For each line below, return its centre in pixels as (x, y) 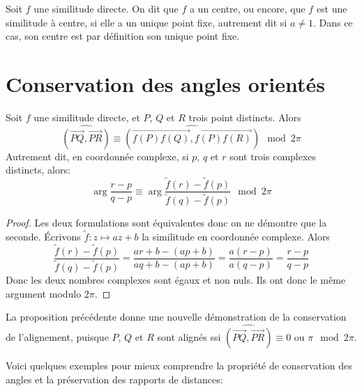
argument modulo (44, 293)
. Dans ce (333, 22)
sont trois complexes (273, 156)
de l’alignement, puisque (57, 337)
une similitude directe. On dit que (106, 8)
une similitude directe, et (87, 117)
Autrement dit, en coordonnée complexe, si (97, 156)
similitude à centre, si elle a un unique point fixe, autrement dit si (146, 22)
